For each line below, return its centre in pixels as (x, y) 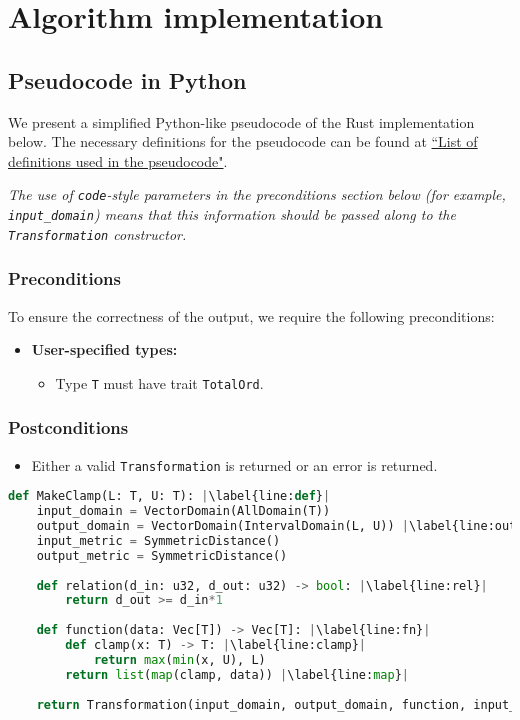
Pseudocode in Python (127, 79)
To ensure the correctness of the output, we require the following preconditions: (251, 315)
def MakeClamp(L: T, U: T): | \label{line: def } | (169, 496)
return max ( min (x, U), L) (179, 659)
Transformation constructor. (97, 233)
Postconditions (68, 427)
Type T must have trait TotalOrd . (159, 382)
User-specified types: (104, 349)
